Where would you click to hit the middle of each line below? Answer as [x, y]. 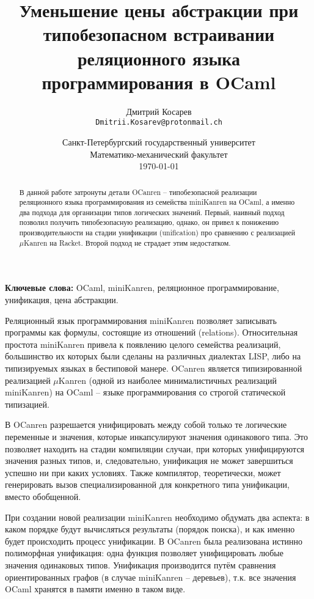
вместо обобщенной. [43, 496]
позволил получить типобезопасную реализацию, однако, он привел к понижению [149, 222]
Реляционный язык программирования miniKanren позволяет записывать [141, 320]
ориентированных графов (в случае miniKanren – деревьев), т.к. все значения [151, 577]
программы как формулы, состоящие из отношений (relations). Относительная [152, 332]
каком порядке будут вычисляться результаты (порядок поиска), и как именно [150, 529]
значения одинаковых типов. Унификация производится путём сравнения [141, 564]
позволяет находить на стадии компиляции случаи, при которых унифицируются [155, 448]
